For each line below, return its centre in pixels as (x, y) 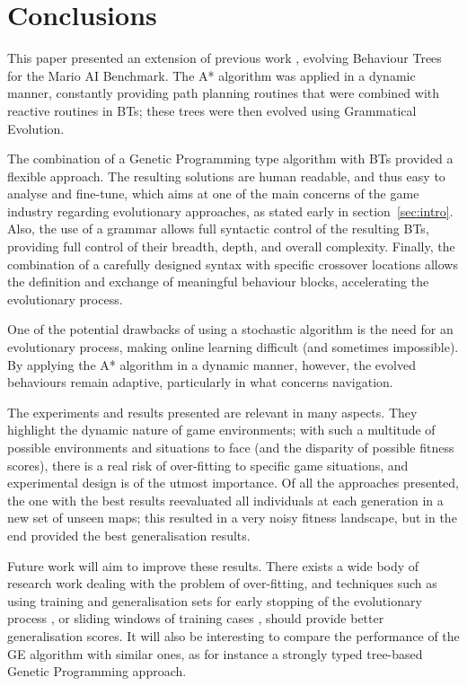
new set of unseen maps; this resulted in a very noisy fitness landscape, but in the (232, 518)
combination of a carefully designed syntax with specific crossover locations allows (233, 264)
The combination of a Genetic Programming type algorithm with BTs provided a (230, 158)
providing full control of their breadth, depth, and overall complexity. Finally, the (231, 246)
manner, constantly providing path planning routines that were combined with (224, 93)
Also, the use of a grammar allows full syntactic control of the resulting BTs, (218, 229)
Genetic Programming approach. (97, 671)
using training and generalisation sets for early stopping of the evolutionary (215, 600)
